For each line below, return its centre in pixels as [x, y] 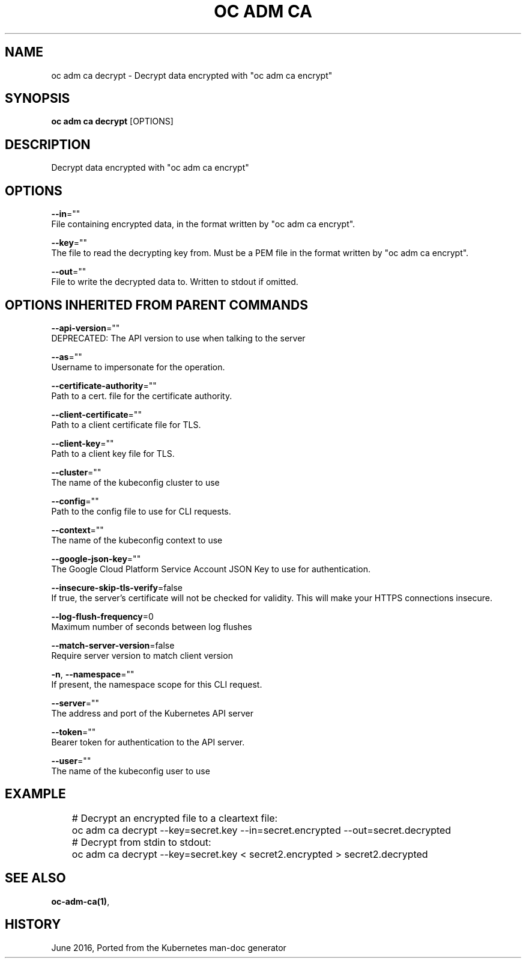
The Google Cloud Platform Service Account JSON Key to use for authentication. [211, 569]
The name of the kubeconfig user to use [131, 771]
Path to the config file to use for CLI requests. [141, 511]
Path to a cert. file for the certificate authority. [142, 396]
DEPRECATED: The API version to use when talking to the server [178, 338]
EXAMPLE [35, 794]
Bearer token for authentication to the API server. [148, 742]
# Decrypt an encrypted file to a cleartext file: [175, 818]
